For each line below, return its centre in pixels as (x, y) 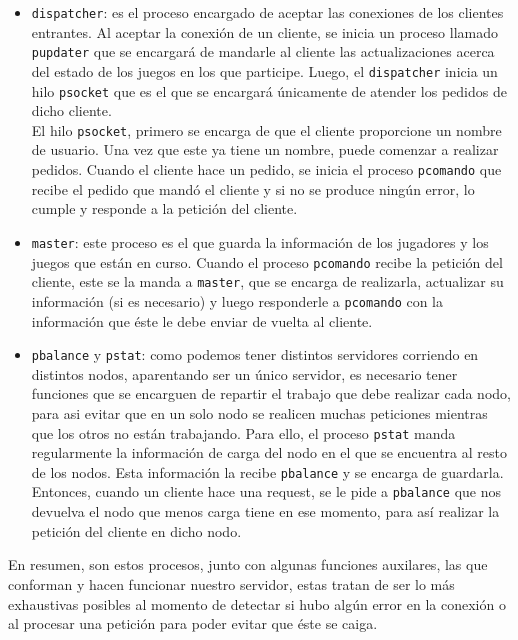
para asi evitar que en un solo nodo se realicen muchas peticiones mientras (259, 412)
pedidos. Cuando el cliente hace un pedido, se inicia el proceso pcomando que (266, 169)
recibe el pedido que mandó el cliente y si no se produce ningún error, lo (253, 188)
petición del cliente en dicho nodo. (136, 530)
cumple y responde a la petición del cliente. (164, 208)
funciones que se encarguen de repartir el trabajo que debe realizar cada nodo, (271, 393)
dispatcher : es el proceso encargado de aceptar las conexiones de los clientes (267, 12)
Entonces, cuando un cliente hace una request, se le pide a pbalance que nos (266, 491)
